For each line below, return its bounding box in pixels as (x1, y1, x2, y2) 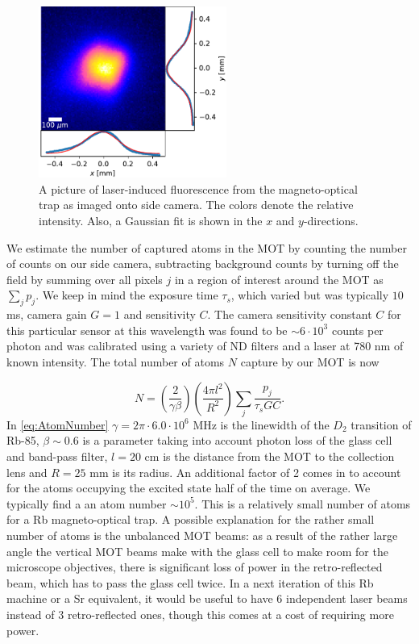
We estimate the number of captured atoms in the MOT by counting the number (6, 239, 407, 256)
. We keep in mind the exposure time (35, 286, 218, 303)
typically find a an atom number (6, 495, 167, 512)
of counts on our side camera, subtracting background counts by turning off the (6, 255, 399, 272)
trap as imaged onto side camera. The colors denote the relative (39, 196, 354, 213)
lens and (6, 463, 48, 480)
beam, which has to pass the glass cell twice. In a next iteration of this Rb (6, 574, 374, 591)
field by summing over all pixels (6, 270, 163, 287)
